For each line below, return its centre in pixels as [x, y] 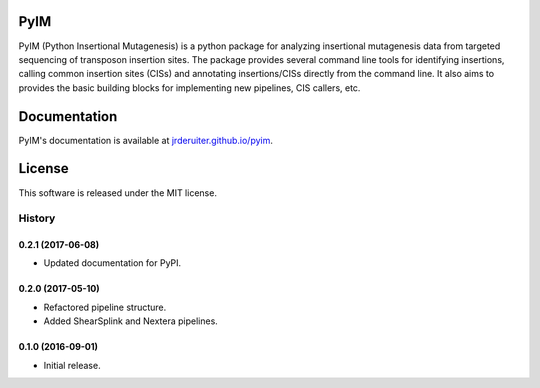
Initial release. [72, 365]
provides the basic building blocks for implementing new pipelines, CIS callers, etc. [189, 87]
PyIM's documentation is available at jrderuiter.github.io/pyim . [146, 140]
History [37, 218]
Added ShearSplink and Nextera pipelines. [131, 321]
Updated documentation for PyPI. [112, 263]
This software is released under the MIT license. [117, 192]
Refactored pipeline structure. [105, 307]
